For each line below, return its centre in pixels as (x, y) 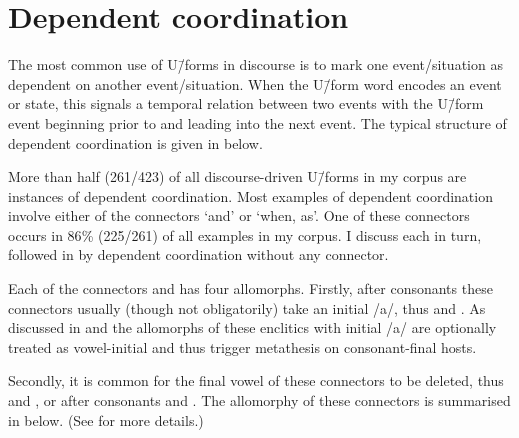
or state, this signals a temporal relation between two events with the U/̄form (246, 103)
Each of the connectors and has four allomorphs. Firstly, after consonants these (250, 288)
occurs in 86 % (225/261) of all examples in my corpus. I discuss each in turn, (245, 234)
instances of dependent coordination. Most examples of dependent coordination (250, 195)
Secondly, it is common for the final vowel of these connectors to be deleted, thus (256, 380)
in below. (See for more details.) (106, 419)
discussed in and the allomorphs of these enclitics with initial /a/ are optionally (252, 327)
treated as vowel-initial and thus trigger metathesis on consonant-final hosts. (242, 346)
